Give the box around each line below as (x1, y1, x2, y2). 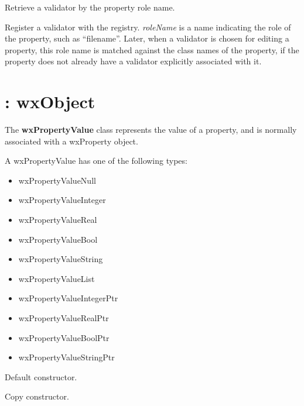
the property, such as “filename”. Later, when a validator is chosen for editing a (5, 32, 289, 44)
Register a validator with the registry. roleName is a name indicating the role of (5, 20, 291, 33)
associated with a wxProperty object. (5, 135, 138, 147)
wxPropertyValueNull (18, 174, 96, 186)
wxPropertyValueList (18, 272, 95, 284)
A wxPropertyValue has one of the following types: (5, 154, 187, 167)
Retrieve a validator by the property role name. (5, 1, 175, 13)
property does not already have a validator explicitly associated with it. (5, 55, 262, 67)
